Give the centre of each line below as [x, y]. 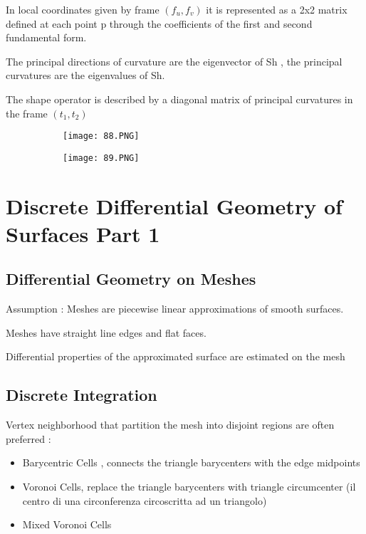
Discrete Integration [82, 395]
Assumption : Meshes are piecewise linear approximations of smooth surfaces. [175, 309]
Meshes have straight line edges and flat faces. [106, 332]
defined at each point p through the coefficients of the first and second [159, 23]
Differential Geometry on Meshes [131, 279]
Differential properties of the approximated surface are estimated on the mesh [176, 356]
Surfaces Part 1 [83, 233]
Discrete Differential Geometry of [174, 205]
